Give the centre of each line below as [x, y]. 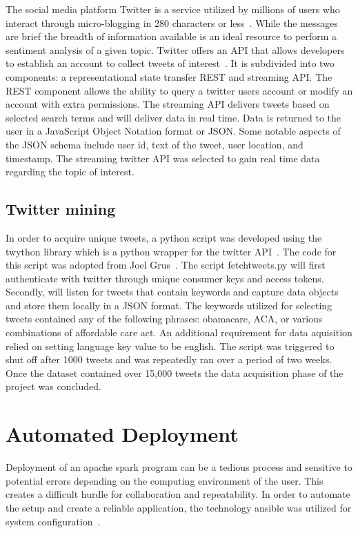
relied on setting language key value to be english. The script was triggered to [170, 346]
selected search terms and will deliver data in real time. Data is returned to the [173, 117]
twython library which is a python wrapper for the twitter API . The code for [171, 251]
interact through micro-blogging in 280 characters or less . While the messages [172, 22]
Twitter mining [61, 209]
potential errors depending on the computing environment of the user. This [165, 480]
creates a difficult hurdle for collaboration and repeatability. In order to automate [178, 494]
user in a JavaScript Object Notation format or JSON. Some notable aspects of [173, 131]
